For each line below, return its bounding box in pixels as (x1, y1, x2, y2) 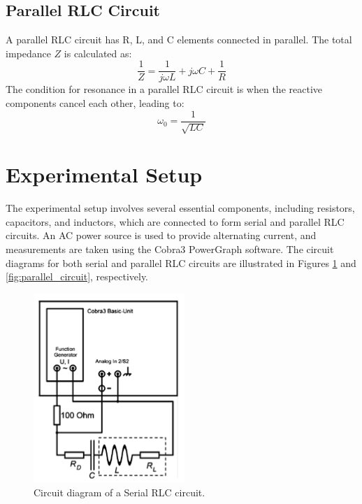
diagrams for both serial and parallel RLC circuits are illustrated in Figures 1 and (6, 255, 356, 270)
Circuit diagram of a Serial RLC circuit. (34, 485, 205, 500)
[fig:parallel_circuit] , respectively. (6, 269, 149, 284)
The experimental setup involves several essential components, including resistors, (6, 201, 355, 215)
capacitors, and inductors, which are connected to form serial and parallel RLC (6, 214, 345, 229)
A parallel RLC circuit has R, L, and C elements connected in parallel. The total (6, 32, 352, 47)
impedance (6, 45, 51, 60)
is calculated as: (64, 45, 132, 60)
